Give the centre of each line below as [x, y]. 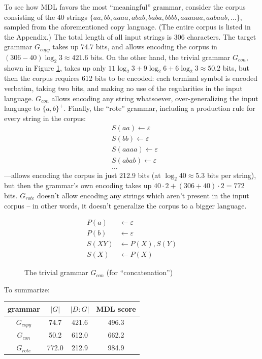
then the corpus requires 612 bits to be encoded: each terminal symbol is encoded [131, 78]
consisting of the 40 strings [46, 17]
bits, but [236, 67]
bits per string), [232, 175]
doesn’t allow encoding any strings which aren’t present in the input [143, 195]
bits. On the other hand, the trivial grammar [160, 57]
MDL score [116, 308]
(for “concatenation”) [140, 272]
